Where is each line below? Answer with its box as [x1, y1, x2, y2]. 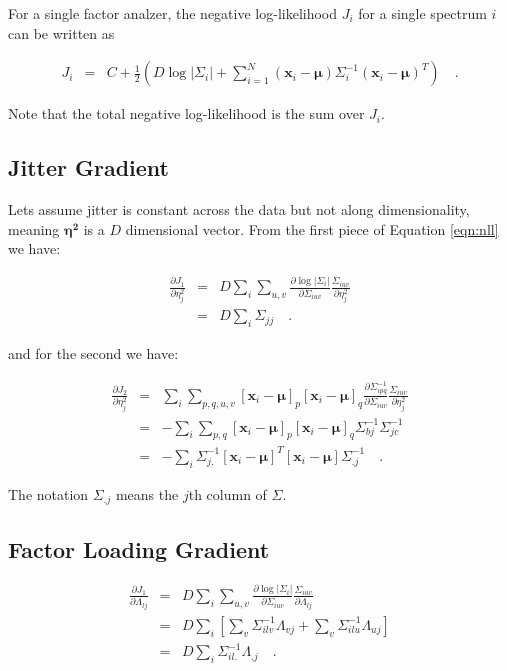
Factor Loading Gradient [8, 533, 270, 564]
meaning [8, 218, 60, 239]
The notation [8, 483, 89, 504]
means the [115, 483, 179, 504]
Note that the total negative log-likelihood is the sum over [8, 103, 365, 124]
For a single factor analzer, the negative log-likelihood [8, 3, 338, 23]
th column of [188, 483, 267, 504]
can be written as [8, 22, 115, 43]
